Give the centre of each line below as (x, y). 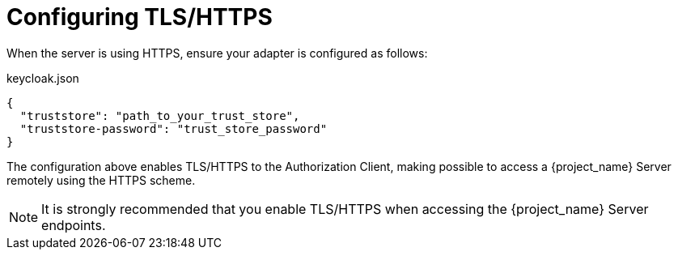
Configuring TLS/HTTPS (140, 17)
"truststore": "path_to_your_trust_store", (160, 115)
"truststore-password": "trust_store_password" (174, 128)
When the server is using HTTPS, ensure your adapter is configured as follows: (217, 53)
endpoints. (74, 225)
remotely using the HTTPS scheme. (101, 180)
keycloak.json (43, 78)
